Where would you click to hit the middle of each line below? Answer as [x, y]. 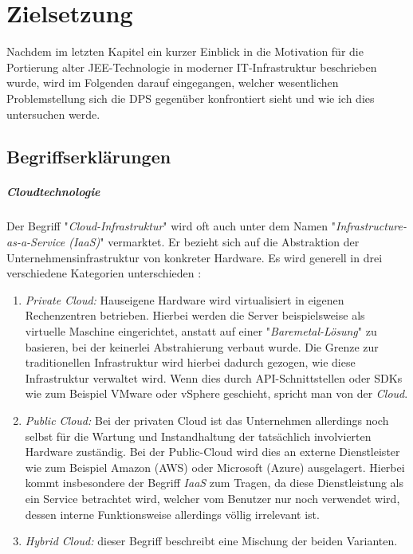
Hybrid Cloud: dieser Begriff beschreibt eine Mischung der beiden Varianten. [211, 541]
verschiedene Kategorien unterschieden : [104, 273]
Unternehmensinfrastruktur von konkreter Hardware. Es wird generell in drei [195, 257]
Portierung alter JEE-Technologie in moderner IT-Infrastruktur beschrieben [192, 67]
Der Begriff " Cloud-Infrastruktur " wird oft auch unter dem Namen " [171, 226]
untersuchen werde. [53, 114]
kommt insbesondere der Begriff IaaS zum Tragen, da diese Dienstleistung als [214, 483]
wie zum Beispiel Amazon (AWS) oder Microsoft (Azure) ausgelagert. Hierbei [215, 467]
